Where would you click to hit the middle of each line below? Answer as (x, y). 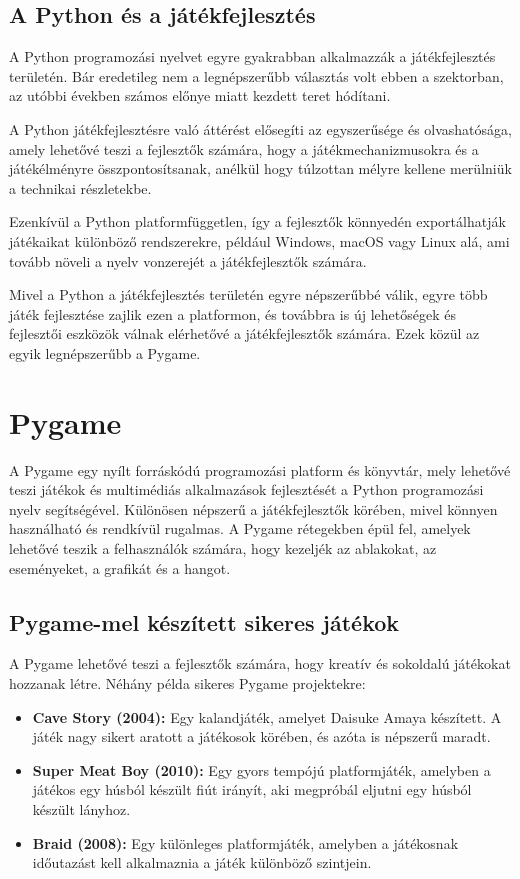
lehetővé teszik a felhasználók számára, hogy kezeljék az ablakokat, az (223, 548)
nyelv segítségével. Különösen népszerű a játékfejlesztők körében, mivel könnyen (253, 508)
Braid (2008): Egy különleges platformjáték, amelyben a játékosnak (245, 842)
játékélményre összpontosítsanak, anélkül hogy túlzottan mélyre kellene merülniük (260, 168)
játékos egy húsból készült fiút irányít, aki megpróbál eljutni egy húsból (252, 789)
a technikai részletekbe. (80, 187)
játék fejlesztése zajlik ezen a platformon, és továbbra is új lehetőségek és (232, 313)
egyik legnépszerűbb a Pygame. (105, 352)
